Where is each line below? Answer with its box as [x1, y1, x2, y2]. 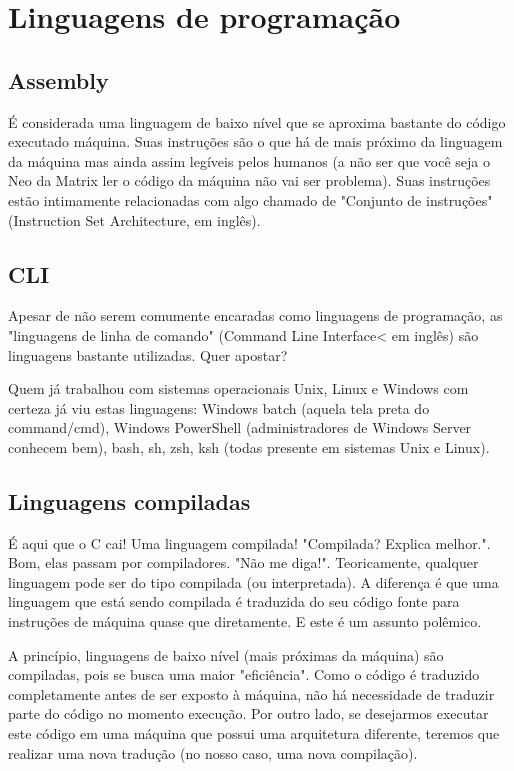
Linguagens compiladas [8, 485, 251, 516]
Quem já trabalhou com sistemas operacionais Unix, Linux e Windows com [8, 378, 469, 399]
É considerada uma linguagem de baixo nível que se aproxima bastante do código [8, 111, 506, 132]
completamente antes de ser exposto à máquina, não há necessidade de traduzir [8, 683, 495, 704]
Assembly [8, 64, 109, 95]
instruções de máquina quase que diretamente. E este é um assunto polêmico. [8, 611, 482, 632]
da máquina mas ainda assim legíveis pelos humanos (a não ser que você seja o [8, 150, 491, 171]
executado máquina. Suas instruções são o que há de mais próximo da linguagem [8, 131, 503, 152]
